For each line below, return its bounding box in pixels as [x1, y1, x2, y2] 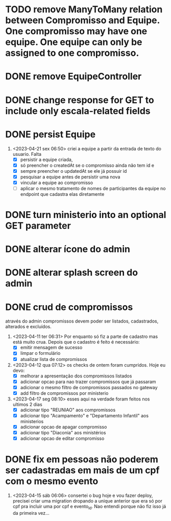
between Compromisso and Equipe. [5, 14, 160, 26]
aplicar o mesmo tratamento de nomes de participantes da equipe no [20, 185, 166, 191]
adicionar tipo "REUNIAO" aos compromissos [20, 407, 116, 413]
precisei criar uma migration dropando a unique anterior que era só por [12, 498, 162, 504]
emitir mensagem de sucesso [20, 345, 83, 351]
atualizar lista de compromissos [20, 356, 87, 362]
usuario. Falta [12, 151, 42, 157]
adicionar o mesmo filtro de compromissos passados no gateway [20, 384, 158, 390]
